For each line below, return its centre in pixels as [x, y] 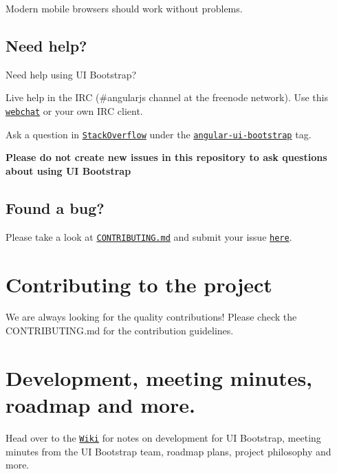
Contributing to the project [139, 284]
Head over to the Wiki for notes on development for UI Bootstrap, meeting [163, 437]
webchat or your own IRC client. [74, 110]
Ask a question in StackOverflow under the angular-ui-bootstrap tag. [159, 134]
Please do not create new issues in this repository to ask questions [166, 157]
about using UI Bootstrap [68, 170]
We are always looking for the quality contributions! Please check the [151, 317]
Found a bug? [55, 207]
